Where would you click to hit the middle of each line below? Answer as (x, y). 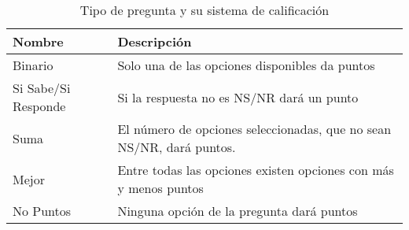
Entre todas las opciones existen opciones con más (256, 170)
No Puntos (42, 211)
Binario (33, 65)
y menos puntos (160, 188)
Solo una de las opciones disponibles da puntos (246, 65)
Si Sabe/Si (42, 88)
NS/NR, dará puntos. (177, 147)
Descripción (155, 41)
